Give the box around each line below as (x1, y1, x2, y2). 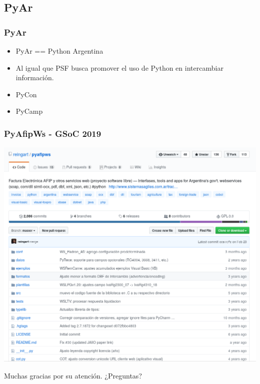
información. (15, 72, 54, 83)
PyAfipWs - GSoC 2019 (4, 127, 101, 139)
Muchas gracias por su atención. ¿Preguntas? (4, 370, 142, 380)
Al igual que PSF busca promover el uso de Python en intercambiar (15, 62, 223, 73)
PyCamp (15, 106, 43, 116)
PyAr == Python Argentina (15, 46, 103, 56)
